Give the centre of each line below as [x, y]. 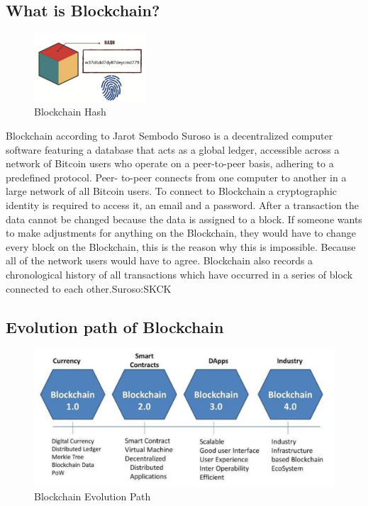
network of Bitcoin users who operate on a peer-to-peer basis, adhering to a [170, 163]
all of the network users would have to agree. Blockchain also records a [160, 260]
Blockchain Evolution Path [93, 496]
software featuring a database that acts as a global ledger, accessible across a [173, 149]
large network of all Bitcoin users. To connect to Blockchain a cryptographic [171, 191]
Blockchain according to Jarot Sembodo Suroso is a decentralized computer [169, 136]
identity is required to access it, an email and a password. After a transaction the [183, 205]
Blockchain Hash [70, 112]
